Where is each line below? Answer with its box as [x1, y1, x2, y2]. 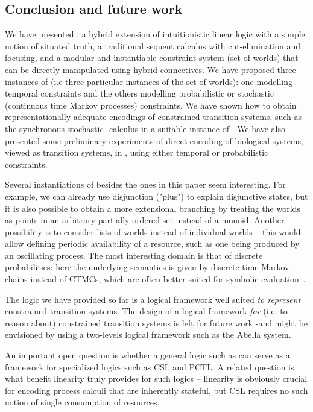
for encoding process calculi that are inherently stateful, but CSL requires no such [5, 384, 308, 396]
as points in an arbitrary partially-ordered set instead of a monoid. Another [5, 214, 285, 226]
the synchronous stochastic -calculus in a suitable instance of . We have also [5, 122, 285, 135]
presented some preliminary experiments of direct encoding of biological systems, [5, 134, 303, 147]
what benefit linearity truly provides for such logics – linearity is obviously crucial [5, 372, 308, 385]
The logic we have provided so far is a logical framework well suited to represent [5, 293, 301, 305]
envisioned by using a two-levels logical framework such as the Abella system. [5, 328, 291, 341]
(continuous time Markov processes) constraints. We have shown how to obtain [5, 98, 297, 111]
